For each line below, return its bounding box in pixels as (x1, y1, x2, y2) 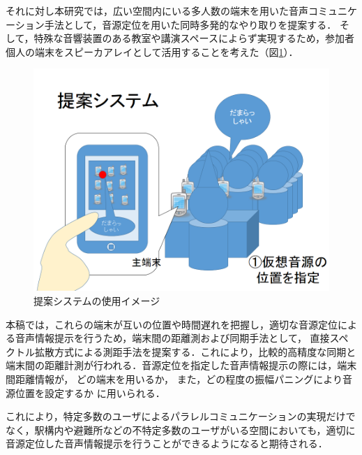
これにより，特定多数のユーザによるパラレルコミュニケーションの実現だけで (6, 409, 356, 424)
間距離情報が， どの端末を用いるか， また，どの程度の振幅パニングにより (6, 371, 343, 386)
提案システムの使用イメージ (33, 293, 160, 308)
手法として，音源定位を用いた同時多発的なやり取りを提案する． (44, 17, 337, 31)
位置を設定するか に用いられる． (15, 385, 165, 400)
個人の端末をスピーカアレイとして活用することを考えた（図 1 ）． (6, 44, 299, 59)
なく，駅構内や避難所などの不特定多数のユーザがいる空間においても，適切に (6, 422, 356, 437)
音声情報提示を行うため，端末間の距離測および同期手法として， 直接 (15, 331, 330, 345)
